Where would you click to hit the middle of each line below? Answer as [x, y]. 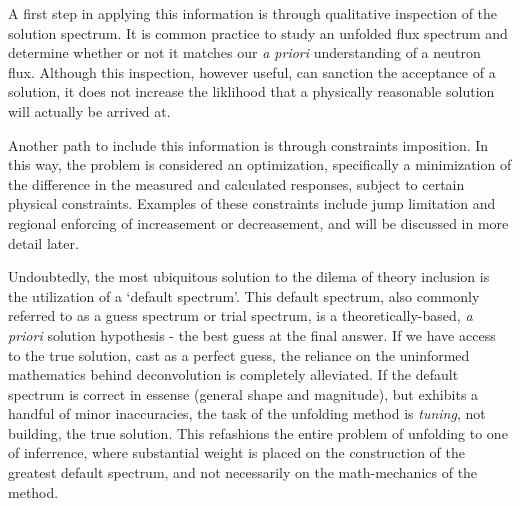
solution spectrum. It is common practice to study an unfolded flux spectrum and [258, 32]
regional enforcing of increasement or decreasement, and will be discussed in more [258, 222]
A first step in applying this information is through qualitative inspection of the [253, 13]
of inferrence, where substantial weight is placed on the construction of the [237, 452]
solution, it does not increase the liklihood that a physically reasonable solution [251, 91]
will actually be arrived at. [89, 110]
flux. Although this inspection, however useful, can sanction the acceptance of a [252, 71]
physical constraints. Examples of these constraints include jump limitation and [252, 203]
